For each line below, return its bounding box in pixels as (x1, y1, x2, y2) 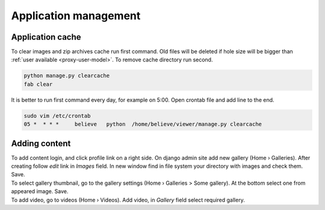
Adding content (11, 138, 71, 149)
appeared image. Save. (11, 188, 69, 195)
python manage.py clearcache (23, 72, 110, 79)
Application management (11, 9, 141, 22)
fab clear (23, 81, 53, 87)
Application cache (11, 32, 81, 42)
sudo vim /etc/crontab (23, 112, 91, 119)
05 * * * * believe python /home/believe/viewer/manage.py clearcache (23, 121, 262, 128)
